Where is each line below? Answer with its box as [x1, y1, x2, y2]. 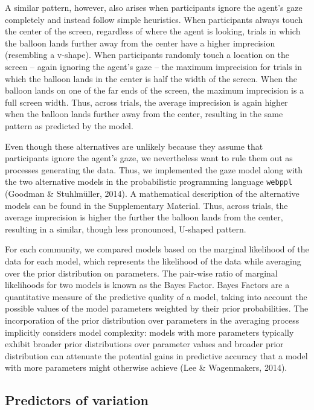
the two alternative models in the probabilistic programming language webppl [5, 175, 293, 188]
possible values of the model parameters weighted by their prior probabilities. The [5, 302, 309, 315]
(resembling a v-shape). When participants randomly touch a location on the [5, 48, 289, 61]
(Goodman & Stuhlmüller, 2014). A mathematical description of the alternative [5, 187, 300, 199]
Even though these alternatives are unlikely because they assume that [5, 139, 263, 152]
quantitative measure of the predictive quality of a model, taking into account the [5, 290, 307, 303]
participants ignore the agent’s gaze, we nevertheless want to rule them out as [5, 152, 293, 164]
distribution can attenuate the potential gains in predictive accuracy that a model [5, 349, 308, 362]
